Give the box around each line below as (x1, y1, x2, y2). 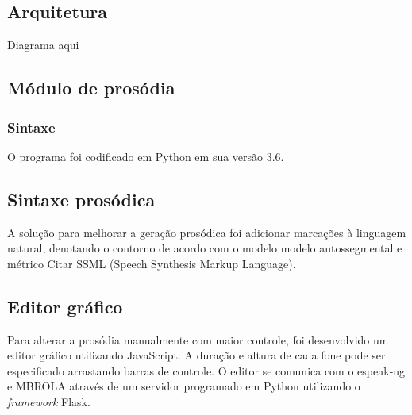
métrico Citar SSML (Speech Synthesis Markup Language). (7, 255, 296, 271)
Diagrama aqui (7, 37, 79, 53)
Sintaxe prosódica (7, 186, 156, 211)
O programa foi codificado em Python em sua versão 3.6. (7, 148, 284, 164)
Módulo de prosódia (7, 75, 175, 100)
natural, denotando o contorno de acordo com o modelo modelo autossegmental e (7, 240, 402, 256)
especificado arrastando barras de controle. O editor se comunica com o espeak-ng (7, 362, 406, 378)
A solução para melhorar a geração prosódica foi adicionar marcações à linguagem (7, 224, 406, 240)
